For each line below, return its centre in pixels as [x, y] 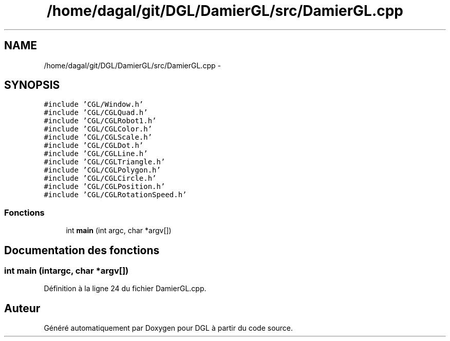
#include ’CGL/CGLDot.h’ [94, 146]
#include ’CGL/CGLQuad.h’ [96, 113]
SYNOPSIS [32, 85]
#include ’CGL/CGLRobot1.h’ [100, 121]
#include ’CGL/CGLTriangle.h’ [105, 162]
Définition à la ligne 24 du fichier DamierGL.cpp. [125, 289]
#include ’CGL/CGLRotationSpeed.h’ [115, 195]
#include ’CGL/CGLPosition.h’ [105, 187]
